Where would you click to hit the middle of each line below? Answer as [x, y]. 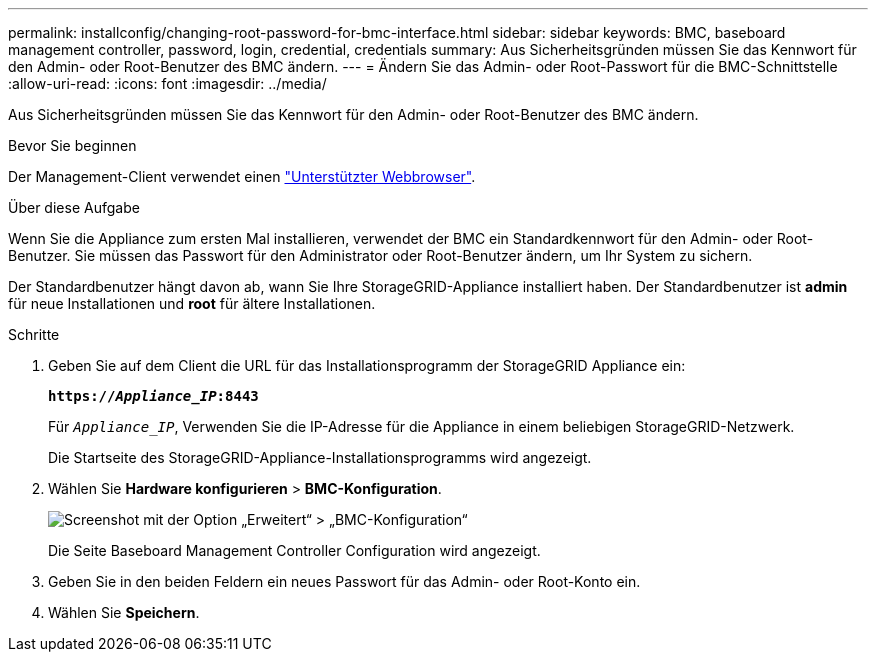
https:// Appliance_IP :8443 [153, 396]
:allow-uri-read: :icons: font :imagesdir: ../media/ [167, 83]
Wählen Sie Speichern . [124, 612]
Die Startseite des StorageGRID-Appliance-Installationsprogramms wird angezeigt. [320, 457]
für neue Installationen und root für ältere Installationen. [192, 303]
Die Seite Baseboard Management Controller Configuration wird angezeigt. [294, 550]
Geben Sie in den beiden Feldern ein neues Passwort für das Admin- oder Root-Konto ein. [344, 581]
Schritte [34, 334]
